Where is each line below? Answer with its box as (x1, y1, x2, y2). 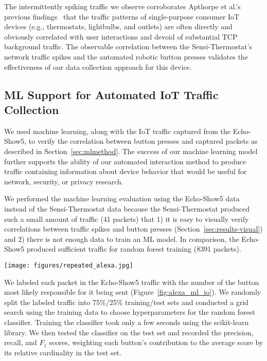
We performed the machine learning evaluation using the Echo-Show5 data (4, 193, 240, 204)
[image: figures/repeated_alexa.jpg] (4, 261, 133, 269)
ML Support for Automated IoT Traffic (4, 86, 219, 102)
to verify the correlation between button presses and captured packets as (28, 136, 258, 146)
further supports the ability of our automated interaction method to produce (4, 156, 246, 166)
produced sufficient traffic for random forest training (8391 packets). (26, 243, 241, 254)
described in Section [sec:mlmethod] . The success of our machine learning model (4, 145, 258, 156)
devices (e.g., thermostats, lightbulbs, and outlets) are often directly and (4, 21, 233, 32)
